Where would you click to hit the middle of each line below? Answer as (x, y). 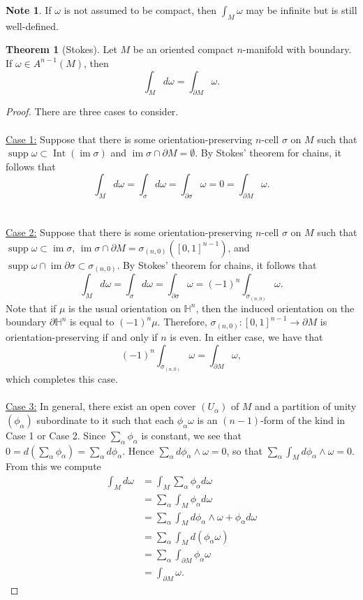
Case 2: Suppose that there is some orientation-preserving (129, 232)
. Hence (138, 450)
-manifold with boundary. (297, 49)
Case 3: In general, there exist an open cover (101, 406)
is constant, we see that (191, 435)
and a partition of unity (306, 406)
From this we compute (53, 466)
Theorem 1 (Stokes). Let (61, 49)
